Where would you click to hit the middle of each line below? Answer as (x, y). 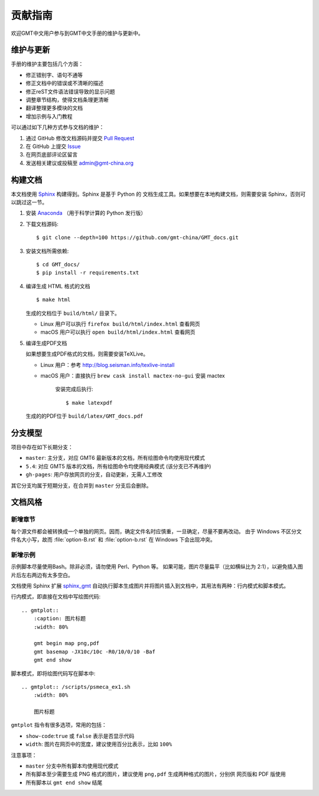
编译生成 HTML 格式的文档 (58, 286)
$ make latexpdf (89, 403)
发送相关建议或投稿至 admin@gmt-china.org (80, 163)
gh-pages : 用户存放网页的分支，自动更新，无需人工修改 (94, 475)
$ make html (53, 300)
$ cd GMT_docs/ (58, 264)
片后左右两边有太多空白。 (42, 575)
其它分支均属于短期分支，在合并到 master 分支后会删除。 (81, 485)
